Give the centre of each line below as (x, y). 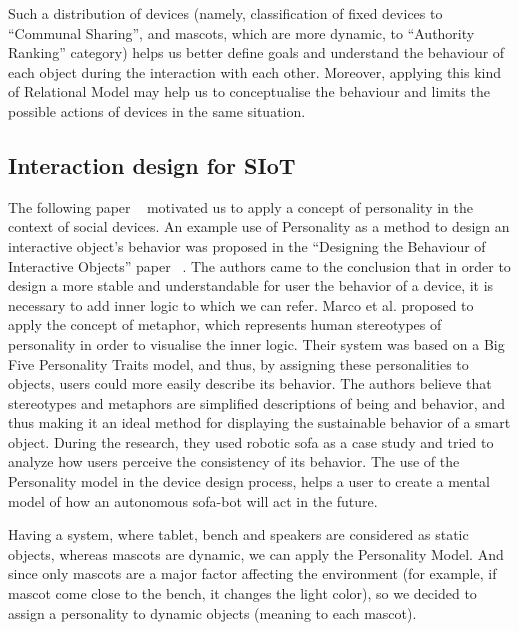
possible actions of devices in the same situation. (157, 110)
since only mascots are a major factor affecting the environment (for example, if (252, 573)
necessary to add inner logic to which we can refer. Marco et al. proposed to (241, 304)
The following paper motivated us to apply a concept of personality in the (240, 206)
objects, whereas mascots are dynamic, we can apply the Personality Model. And (256, 553)
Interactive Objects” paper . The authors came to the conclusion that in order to (259, 265)
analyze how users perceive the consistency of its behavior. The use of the (234, 461)
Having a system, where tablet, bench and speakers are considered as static (238, 534)
